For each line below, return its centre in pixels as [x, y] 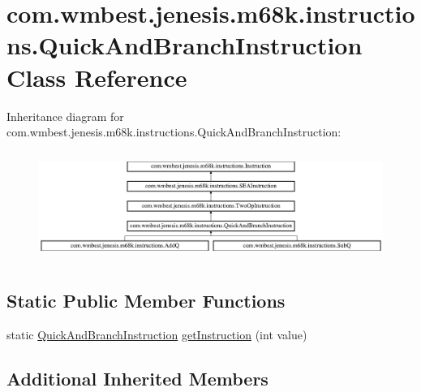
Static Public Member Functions [146, 300]
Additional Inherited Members [137, 378]
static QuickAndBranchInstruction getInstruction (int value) [157, 334]
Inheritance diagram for [65, 116]
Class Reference [97, 77]
